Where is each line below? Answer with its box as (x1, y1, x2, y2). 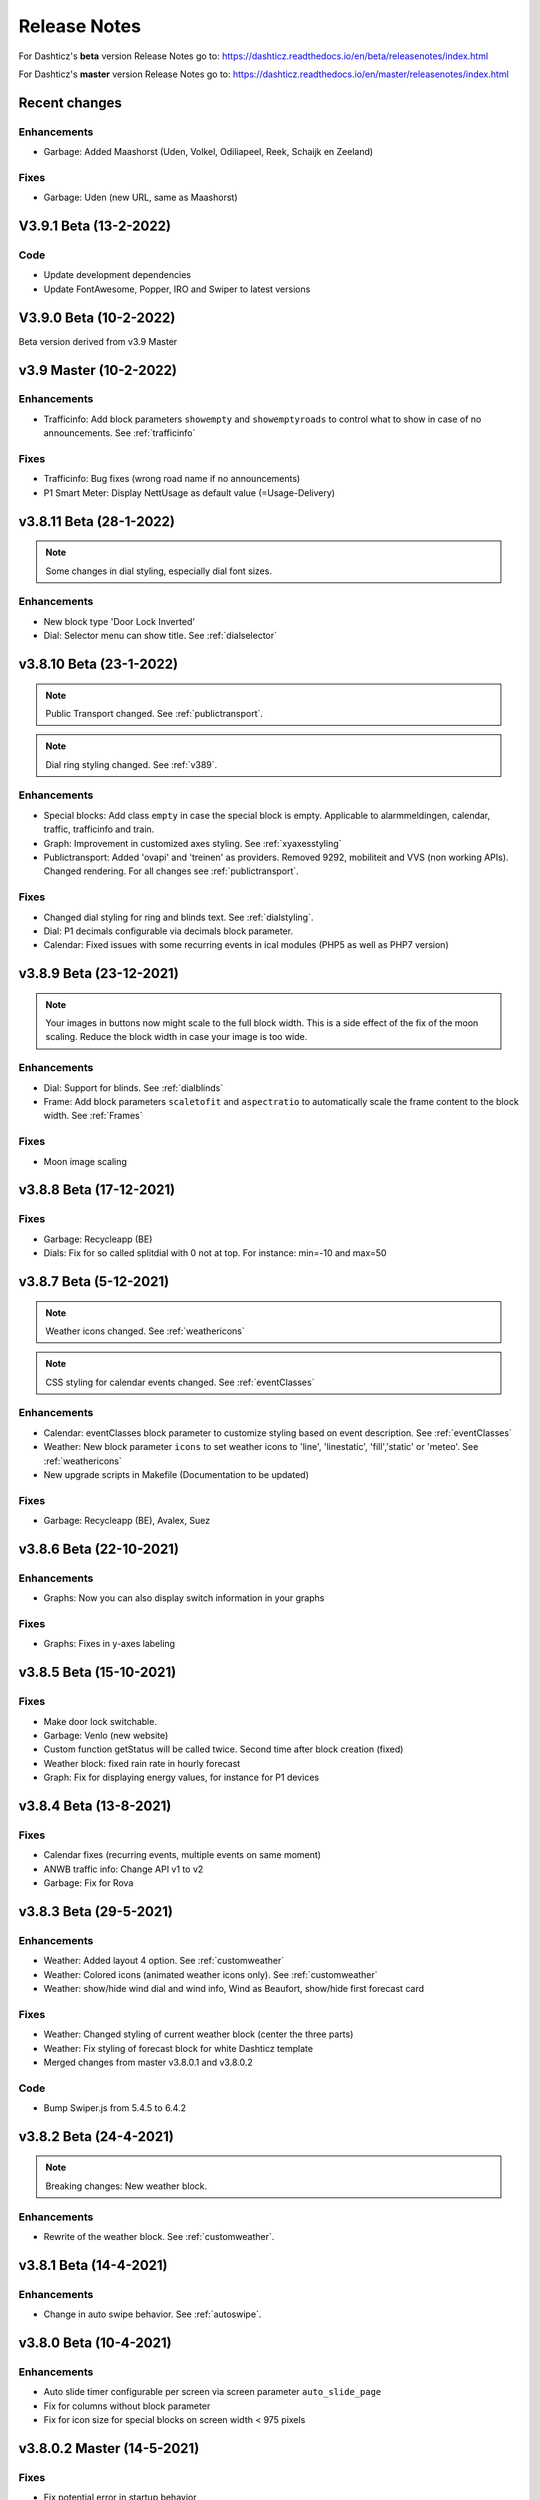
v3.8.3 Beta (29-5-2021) (18, 1903, 174, 1920)
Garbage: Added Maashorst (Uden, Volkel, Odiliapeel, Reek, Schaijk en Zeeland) (43, 146, 374, 158)
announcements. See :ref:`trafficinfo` (43, 427, 196, 439)
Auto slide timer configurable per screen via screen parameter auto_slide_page (43, 2386, 382, 2398)
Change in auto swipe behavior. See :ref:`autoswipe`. (43, 2308, 262, 2320)
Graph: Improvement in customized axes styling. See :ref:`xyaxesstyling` (43, 837, 342, 849)
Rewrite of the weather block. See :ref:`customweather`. (43, 2231, 275, 2243)
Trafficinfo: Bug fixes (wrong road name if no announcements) (43, 473, 301, 485)
